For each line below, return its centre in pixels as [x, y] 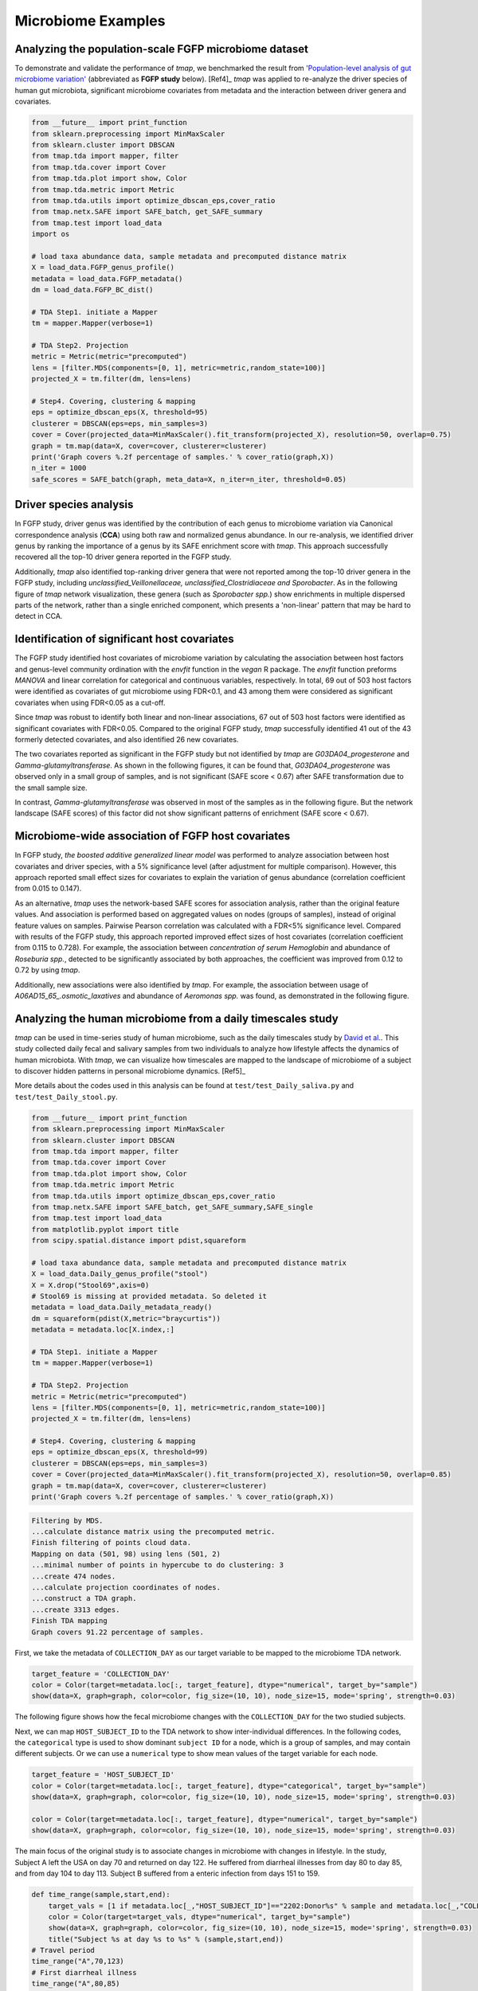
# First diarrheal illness [84, 1972]
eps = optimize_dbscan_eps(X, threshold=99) [120, 1452]
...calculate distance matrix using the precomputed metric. [153, 1532]
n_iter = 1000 [59, 468]
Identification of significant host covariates [124, 639]
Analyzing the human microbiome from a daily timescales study [176, 1018]
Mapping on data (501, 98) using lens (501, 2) [126, 1554]
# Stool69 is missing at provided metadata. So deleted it [149, 1297]
